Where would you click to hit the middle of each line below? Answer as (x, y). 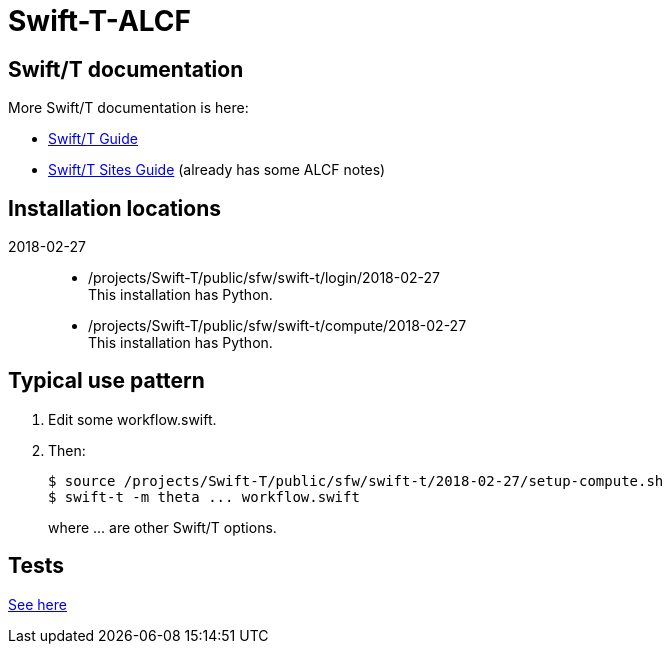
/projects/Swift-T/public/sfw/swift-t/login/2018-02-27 (264, 278)
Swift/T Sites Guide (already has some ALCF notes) (217, 170)
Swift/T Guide (93, 139)
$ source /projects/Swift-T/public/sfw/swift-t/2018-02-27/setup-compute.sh (356, 480)
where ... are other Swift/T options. (162, 527)
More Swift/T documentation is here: (128, 108)
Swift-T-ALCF (99, 21)
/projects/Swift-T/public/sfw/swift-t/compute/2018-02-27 (277, 326)
